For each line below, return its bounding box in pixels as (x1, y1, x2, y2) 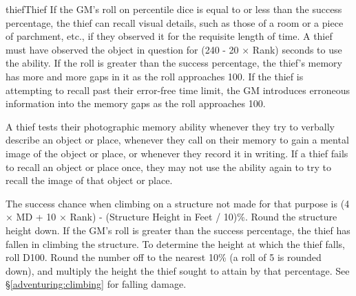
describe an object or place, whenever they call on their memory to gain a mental (6, 133, 349, 147)
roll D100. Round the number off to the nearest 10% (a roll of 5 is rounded (6, 250, 322, 264)
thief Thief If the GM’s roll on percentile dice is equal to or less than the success (6, 2, 342, 16)
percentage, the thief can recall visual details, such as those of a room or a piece (6, 15, 344, 30)
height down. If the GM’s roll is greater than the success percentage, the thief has (6, 223, 350, 237)
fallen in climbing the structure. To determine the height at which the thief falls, (6, 236, 346, 251)
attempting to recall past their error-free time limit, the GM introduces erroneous (6, 82, 350, 97)
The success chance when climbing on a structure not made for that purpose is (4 (6, 196, 350, 210)
